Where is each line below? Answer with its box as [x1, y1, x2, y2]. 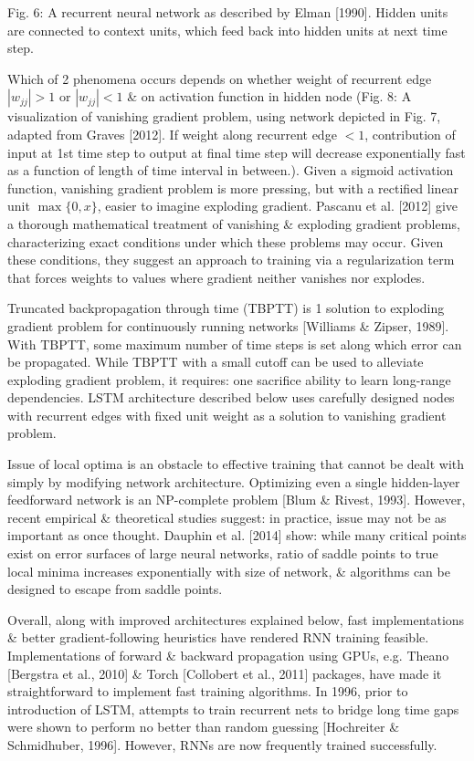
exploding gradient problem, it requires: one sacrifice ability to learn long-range [7, 370, 451, 389]
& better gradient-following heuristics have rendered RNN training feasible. [7, 628, 429, 647]
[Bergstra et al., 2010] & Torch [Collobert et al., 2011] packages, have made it [7, 663, 442, 683]
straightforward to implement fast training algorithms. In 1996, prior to [7, 682, 408, 701]
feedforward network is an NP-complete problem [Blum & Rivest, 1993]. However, [7, 490, 466, 509]
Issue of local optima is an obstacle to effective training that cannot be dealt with [7, 454, 465, 474]
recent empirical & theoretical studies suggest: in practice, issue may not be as [7, 507, 447, 526]
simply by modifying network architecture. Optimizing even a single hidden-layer [7, 472, 460, 491]
